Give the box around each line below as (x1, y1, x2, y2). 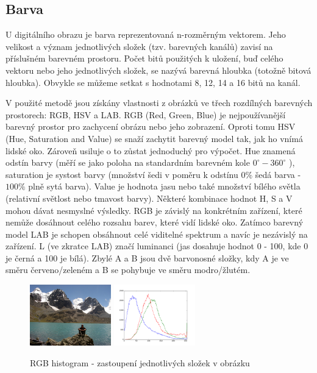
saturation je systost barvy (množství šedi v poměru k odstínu (5, 168, 238, 180)
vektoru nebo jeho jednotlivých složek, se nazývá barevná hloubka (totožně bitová (5, 63, 312, 76)
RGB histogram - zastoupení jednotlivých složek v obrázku (30, 356, 250, 369)
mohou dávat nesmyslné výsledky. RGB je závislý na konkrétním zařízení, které (5, 204, 302, 216)
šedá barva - (255, 168, 301, 180)
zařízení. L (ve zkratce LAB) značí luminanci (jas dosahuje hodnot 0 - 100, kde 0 (5, 240, 308, 252)
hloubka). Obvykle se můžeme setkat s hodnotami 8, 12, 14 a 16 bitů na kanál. (5, 76, 301, 88)
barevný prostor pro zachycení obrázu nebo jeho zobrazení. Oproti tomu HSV (5, 120, 296, 133)
